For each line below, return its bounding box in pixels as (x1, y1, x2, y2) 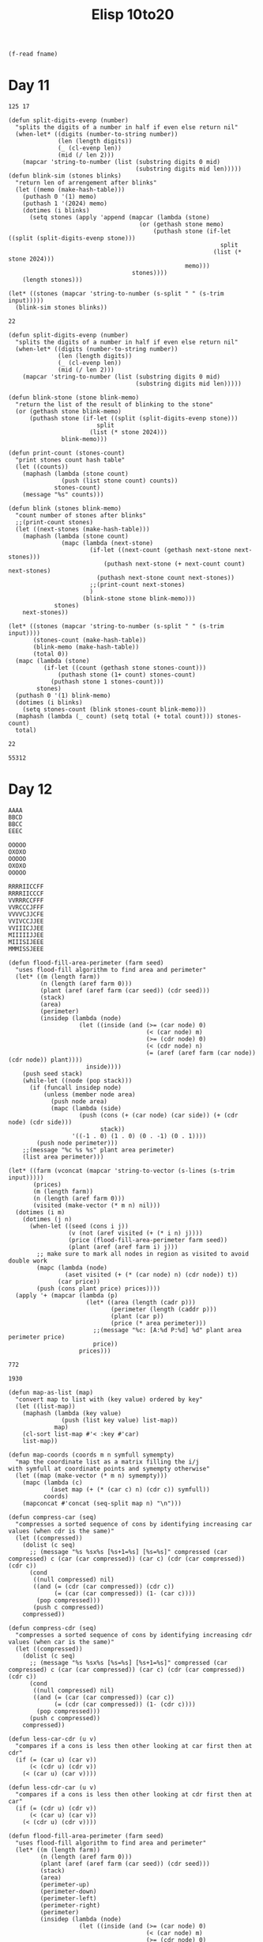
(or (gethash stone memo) (138, 220, 224, 229)
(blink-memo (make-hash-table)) (32, 643, 140, 651)
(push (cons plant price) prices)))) (36, 1285, 160, 1293)
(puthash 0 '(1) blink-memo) (15, 691, 111, 700)
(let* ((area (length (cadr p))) (85, 1299, 196, 1307)
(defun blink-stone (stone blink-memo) (8, 394, 140, 402)
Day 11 (8, 77, 50, 94)
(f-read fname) (8, 50, 58, 59)
